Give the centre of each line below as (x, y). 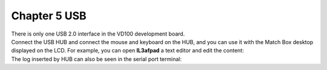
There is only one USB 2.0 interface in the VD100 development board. (98, 34)
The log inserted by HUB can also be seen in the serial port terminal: (96, 59)
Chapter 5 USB (49, 16)
